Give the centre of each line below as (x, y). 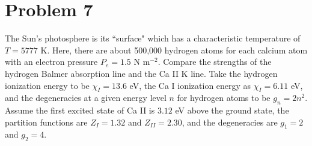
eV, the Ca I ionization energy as (190, 85)
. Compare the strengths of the (215, 62)
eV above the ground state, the (232, 110)
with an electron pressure (51, 62)
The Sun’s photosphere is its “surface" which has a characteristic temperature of (153, 38)
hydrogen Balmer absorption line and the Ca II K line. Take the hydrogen (141, 73)
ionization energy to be (47, 85)
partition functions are (46, 122)
